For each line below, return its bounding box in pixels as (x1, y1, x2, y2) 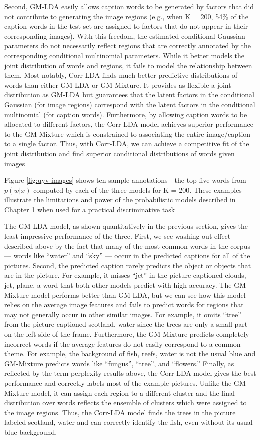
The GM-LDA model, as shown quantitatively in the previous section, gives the (4, 221, 248, 231)
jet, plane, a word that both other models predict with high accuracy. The (4, 280, 232, 290)
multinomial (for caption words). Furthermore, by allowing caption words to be (4, 109, 247, 119)
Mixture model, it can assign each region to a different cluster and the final (4, 387, 235, 398)
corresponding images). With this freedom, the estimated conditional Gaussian (4, 30, 245, 41)
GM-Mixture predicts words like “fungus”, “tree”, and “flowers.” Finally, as (4, 358, 234, 368)
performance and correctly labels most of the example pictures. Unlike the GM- (4, 377, 248, 388)
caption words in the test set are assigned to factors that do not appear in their (4, 21, 248, 31)
